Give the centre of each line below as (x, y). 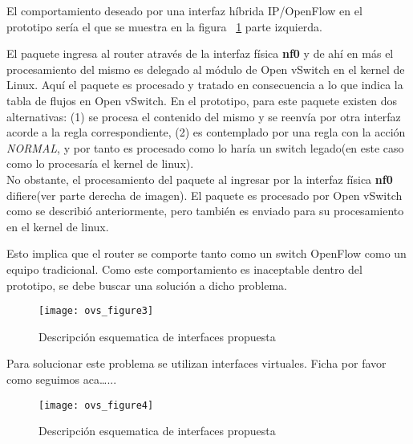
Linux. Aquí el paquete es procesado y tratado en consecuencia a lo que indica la (205, 85)
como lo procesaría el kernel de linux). (100, 163)
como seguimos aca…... (62, 379)
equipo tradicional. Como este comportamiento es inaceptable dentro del (184, 269)
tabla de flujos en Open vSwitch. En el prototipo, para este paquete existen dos (202, 100)
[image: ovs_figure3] (96, 311)
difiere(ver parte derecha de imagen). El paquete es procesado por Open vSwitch (204, 195)
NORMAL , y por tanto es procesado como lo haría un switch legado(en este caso (205, 147)
